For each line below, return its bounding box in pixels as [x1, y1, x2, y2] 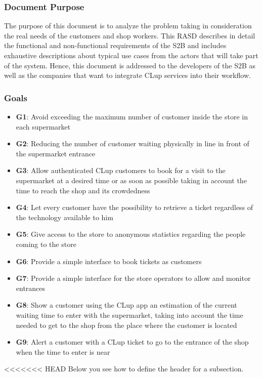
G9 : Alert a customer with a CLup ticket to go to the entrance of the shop [16, 337, 249, 347]
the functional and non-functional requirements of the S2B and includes [4, 40, 227, 51]
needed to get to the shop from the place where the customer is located [16, 319, 237, 330]
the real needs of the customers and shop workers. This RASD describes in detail [4, 30, 255, 40]
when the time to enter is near [16, 346, 110, 357]
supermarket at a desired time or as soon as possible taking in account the [16, 175, 247, 185]
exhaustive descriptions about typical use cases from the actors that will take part [4, 50, 258, 60]
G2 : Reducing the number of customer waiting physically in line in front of [16, 138, 249, 149]
